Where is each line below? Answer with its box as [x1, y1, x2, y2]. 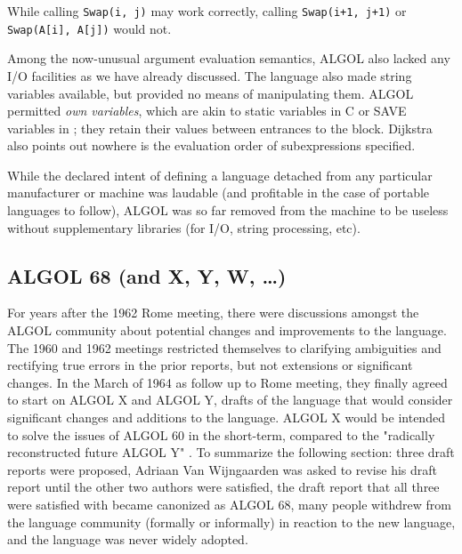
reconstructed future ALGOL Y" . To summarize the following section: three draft [7, 443, 455, 462]
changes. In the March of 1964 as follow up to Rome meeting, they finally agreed [7, 373, 448, 391]
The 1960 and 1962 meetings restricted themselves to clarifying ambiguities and [7, 338, 442, 357]
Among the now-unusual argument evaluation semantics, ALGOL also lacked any [7, 49, 450, 68]
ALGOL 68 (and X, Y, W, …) [7, 261, 287, 289]
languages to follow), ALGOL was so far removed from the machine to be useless [7, 201, 449, 220]
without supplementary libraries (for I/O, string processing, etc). [7, 218, 361, 237]
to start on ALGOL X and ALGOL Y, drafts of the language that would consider [7, 390, 453, 409]
